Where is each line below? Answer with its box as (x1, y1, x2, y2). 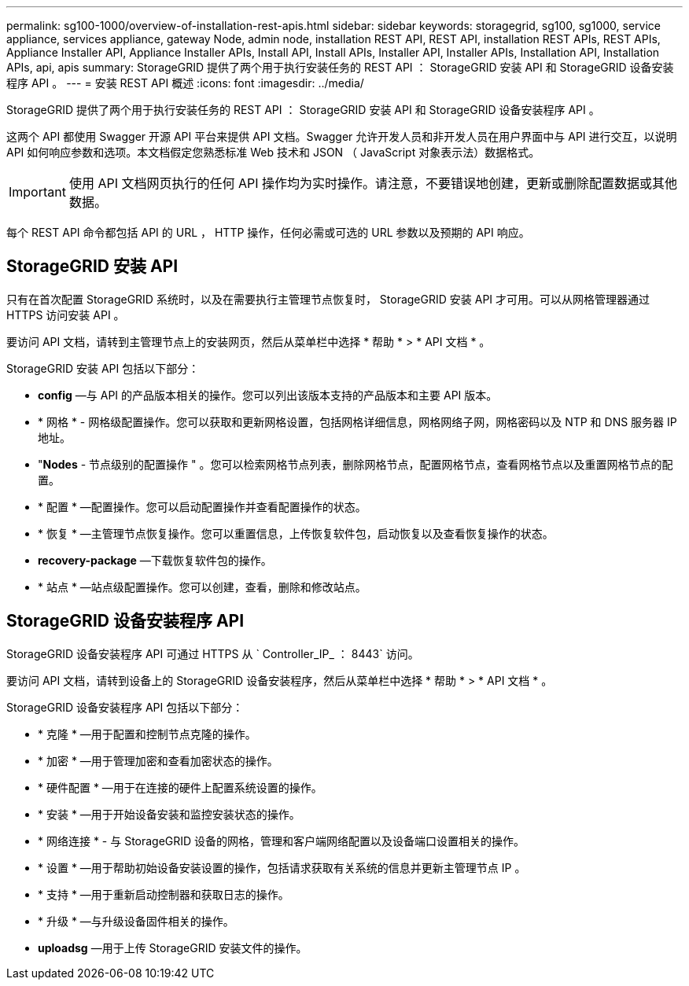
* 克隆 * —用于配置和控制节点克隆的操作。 (38, 727, 256, 741)
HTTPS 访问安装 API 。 (6, 307, 125, 322)
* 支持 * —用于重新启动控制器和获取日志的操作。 (38, 887, 289, 901)
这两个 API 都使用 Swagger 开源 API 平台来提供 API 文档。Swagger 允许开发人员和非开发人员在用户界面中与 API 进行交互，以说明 (6, 130, 677, 143)
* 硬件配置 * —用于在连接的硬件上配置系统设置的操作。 (38, 780, 322, 794)
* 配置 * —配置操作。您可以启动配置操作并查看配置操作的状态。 (38, 499, 367, 513)
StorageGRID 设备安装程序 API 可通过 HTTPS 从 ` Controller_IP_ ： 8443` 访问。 (6, 646, 419, 660)
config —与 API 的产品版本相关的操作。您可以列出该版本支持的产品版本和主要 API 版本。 (38, 388, 498, 402)
